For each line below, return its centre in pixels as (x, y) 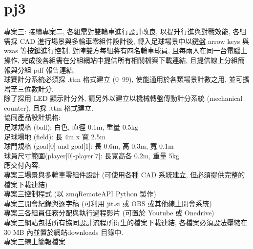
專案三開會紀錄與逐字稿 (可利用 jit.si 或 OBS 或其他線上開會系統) (108, 203)
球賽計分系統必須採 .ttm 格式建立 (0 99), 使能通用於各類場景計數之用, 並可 (123, 79)
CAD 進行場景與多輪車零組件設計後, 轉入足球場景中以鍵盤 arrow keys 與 (134, 41)
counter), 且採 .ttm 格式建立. (49, 107)
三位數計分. (35, 88)
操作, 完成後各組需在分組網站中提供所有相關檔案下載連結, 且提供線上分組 (121, 60)
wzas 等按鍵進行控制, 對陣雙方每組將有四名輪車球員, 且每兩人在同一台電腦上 (126, 50)
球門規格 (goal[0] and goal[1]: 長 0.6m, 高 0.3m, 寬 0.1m (89, 146)
